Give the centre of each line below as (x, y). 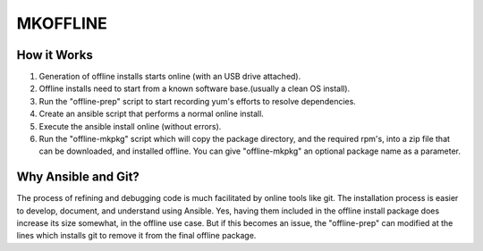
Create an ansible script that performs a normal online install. (151, 114)
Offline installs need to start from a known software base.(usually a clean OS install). (195, 88)
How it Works (55, 55)
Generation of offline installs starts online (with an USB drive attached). (170, 77)
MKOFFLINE (62, 23)
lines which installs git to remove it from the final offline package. (136, 236)
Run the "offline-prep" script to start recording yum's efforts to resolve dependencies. (198, 101)
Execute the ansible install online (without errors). (130, 126)
